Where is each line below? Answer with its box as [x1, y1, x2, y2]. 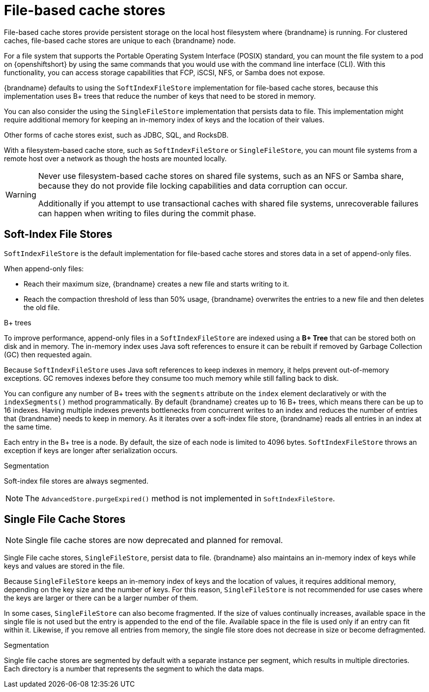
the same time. [4, 422, 52, 431]
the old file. [24, 303, 60, 312]
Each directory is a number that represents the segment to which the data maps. [4, 664, 264, 673]
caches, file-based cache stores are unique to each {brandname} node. [4, 36, 236, 45]
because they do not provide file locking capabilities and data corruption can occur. [38, 180, 348, 191]
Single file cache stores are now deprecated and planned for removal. [25, 535, 283, 546]
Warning [5, 189, 36, 200]
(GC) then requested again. [4, 350, 92, 359]
